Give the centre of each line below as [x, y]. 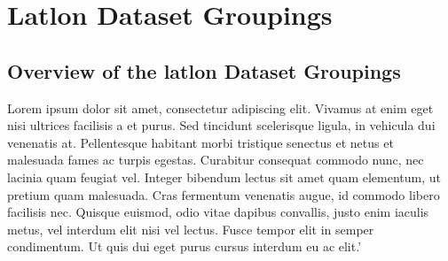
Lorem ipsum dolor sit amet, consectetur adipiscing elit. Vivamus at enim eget [220, 107]
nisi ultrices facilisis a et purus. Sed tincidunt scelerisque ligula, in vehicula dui [221, 125]
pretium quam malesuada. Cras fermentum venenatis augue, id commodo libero [224, 194]
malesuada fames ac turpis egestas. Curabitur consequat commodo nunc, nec [216, 160]
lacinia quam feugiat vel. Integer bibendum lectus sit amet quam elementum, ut [224, 177]
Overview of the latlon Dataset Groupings [204, 70]
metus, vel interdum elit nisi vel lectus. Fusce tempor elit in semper [191, 229]
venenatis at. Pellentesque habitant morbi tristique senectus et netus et [200, 142]
